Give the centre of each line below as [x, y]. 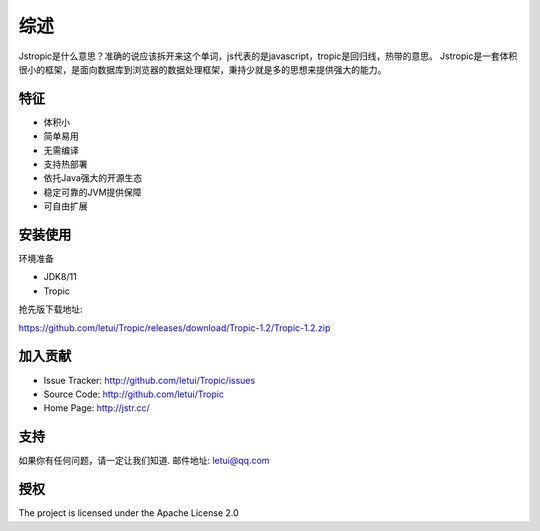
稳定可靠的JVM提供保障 [92, 192]
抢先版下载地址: [51, 309]
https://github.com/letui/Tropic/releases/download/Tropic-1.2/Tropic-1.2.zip [174, 327]
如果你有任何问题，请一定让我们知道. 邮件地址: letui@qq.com [144, 461]
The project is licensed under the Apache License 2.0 [128, 513]
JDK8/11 [60, 277]
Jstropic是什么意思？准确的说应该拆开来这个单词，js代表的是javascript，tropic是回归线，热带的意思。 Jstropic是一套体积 [268, 56]
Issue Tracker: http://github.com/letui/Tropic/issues [149, 380]
